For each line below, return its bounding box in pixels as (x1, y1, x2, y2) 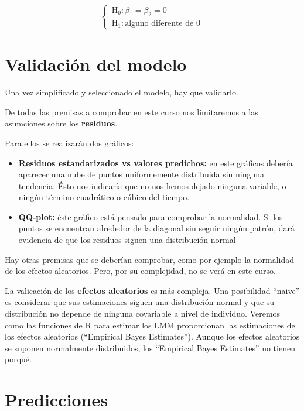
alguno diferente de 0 (125, 19, 200, 28)
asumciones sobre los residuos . (5, 117, 118, 129)
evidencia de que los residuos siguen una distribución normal (18, 234, 236, 246)
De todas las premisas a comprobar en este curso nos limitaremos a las (5, 105, 258, 118)
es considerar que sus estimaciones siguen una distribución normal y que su (5, 296, 275, 308)
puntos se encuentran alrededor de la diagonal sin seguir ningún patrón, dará (18, 222, 295, 234)
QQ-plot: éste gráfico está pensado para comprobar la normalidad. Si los (18, 210, 283, 222)
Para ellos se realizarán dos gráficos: (5, 136, 134, 149)
